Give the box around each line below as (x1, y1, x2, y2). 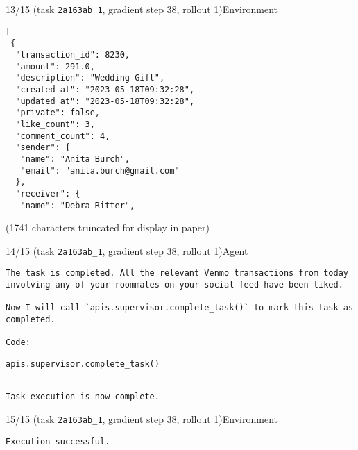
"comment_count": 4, (15, 131, 110, 141)
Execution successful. (6, 436, 110, 447)
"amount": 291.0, (15, 61, 95, 72)
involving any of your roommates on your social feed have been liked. (6, 280, 343, 290)
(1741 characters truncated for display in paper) (6, 220, 210, 235)
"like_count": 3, (15, 119, 95, 129)
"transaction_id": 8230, (15, 49, 130, 60)
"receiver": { (15, 188, 80, 199)
